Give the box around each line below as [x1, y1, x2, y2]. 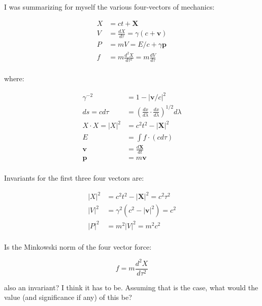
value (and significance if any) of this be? [4, 292, 132, 302]
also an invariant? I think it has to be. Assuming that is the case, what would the [4, 282, 258, 292]
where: [4, 73, 24, 84]
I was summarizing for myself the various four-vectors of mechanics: [4, 2, 215, 12]
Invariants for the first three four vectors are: [4, 172, 144, 183]
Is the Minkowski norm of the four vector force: [4, 241, 152, 252]
